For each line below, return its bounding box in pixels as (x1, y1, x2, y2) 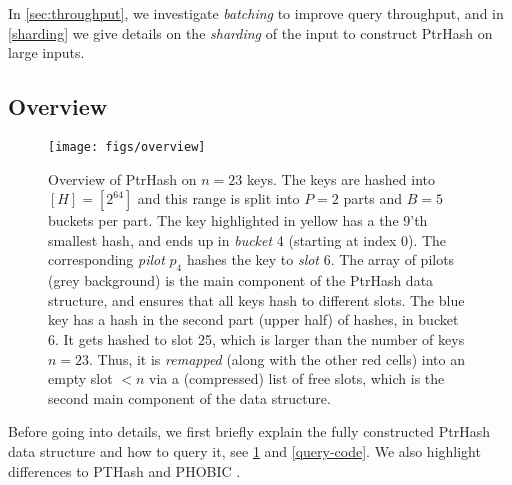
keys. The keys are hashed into (246, 168, 435, 189)
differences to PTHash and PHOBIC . (8, 460, 241, 481)
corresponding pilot (48, 249, 165, 270)
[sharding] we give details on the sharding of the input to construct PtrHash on (8, 22, 493, 43)
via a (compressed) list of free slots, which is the (149, 368, 445, 389)
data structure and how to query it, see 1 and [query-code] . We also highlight (8, 440, 481, 461)
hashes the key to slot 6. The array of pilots (186, 249, 455, 270)
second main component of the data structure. (48, 387, 331, 408)
